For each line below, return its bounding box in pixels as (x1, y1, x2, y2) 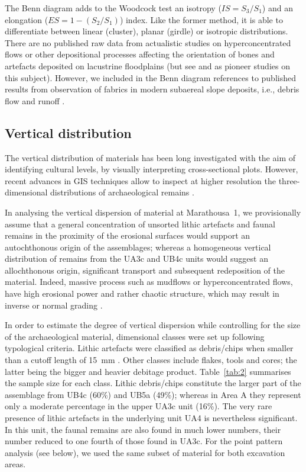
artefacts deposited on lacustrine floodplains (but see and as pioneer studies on (5, 59, 290, 72)
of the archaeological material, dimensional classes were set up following (5, 330, 265, 342)
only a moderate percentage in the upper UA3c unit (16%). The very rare (5, 400, 272, 412)
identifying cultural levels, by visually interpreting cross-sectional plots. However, (5, 163, 298, 175)
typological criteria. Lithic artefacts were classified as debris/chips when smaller (5, 342, 294, 354)
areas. (5, 458, 26, 470)
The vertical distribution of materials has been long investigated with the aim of (5, 151, 295, 163)
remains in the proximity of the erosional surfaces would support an (5, 229, 250, 242)
